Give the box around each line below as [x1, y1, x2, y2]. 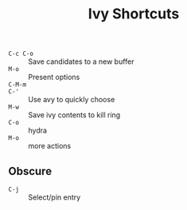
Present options [28, 73, 80, 82]
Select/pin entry [28, 192, 81, 202]
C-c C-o [8, 50, 34, 58]
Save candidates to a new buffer [28, 57, 134, 66]
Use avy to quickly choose [28, 95, 115, 105]
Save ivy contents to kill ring [28, 110, 121, 120]
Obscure [8, 164, 53, 178]
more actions [28, 141, 72, 151]
